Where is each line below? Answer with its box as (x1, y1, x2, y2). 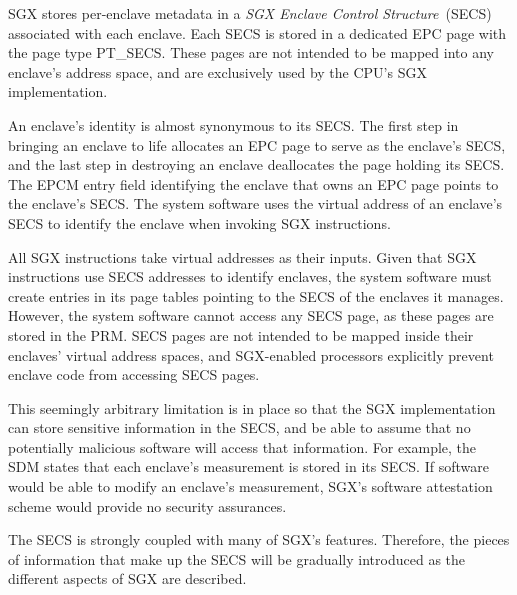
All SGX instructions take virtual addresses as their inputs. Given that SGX (8, 246, 477, 267)
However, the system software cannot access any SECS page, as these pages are (8, 305, 494, 326)
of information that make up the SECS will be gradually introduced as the (8, 548, 466, 569)
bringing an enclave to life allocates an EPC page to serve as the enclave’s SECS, (8, 134, 506, 155)
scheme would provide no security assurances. (8, 495, 287, 516)
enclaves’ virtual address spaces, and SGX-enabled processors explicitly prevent (8, 344, 494, 365)
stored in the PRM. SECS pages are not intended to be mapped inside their (8, 324, 474, 345)
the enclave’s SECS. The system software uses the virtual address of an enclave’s (8, 193, 503, 214)
